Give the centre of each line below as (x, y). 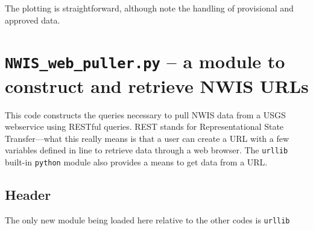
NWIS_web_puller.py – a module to (145, 61)
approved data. (33, 20)
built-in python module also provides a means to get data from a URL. (136, 162)
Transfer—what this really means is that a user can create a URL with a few (147, 138)
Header (28, 195)
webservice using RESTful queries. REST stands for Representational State (144, 126)
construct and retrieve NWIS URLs (157, 85)
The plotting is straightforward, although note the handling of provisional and (149, 8)
